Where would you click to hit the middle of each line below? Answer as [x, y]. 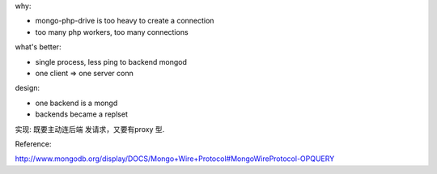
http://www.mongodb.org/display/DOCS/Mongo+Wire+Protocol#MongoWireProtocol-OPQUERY [175, 159]
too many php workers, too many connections [112, 32]
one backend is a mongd [76, 103]
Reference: [33, 144]
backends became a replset [82, 114]
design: [28, 88]
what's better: [38, 47]
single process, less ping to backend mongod [111, 62]
